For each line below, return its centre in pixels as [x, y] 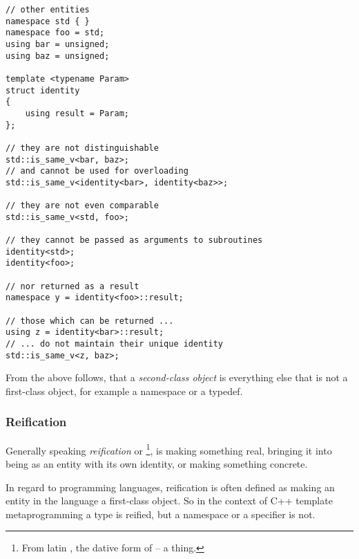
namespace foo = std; [55, 33]
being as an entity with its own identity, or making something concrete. [157, 464]
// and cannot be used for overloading [97, 171]
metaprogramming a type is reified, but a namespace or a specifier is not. [161, 514]
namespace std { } [48, 21]
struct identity [43, 90]
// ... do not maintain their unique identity [114, 344]
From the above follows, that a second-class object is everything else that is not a [177, 377]
